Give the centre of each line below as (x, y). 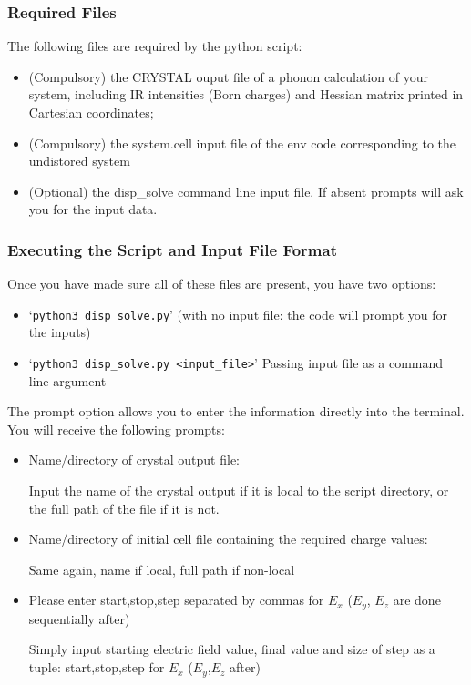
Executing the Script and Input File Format (172, 249)
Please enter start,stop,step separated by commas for (176, 600)
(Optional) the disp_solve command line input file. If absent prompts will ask (246, 191)
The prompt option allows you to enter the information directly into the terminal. (236, 411)
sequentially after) (79, 618)
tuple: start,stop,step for (97, 667)
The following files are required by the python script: (155, 46)
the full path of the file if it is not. (124, 508)
